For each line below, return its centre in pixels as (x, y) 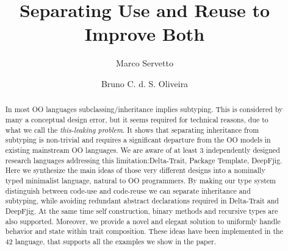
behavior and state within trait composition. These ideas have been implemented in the (144, 231)
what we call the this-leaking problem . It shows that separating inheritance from (132, 129)
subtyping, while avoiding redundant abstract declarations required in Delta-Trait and (142, 201)
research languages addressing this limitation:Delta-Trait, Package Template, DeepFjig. (144, 160)
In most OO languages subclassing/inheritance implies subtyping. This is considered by (144, 109)
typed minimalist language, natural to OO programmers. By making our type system (140, 180)
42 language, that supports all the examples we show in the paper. (111, 241)
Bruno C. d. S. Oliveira (145, 83)
